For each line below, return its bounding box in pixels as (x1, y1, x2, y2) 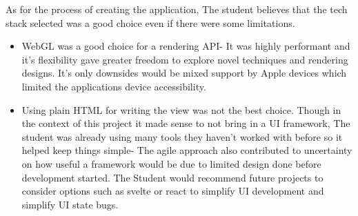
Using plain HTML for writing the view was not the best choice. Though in (21, 102, 341, 117)
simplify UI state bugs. (21, 197, 119, 211)
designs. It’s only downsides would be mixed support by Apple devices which (21, 66, 347, 80)
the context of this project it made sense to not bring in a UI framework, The (21, 116, 350, 130)
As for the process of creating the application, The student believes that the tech (6, 2, 348, 16)
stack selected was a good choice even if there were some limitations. (6, 15, 295, 30)
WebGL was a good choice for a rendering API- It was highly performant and (21, 39, 350, 53)
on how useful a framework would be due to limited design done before (21, 156, 321, 170)
